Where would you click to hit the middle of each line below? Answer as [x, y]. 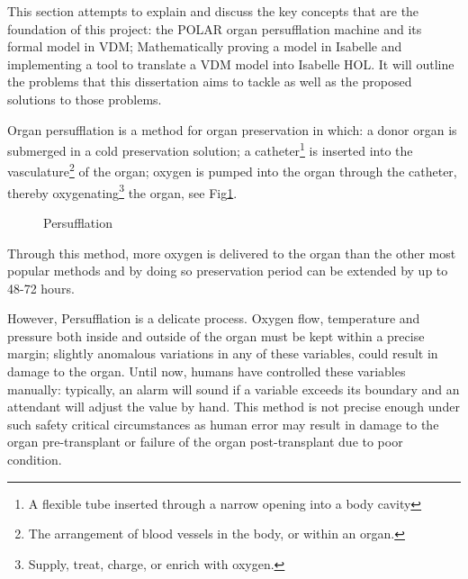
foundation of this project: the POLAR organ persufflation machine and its [215, 28]
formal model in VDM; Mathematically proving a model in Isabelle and [205, 46]
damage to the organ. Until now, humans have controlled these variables [207, 371]
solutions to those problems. [85, 99]
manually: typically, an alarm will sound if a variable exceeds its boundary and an [234, 389]
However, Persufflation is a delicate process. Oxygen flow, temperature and [214, 318]
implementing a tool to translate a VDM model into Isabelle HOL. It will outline [231, 63]
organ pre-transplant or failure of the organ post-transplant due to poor [205, 442]
